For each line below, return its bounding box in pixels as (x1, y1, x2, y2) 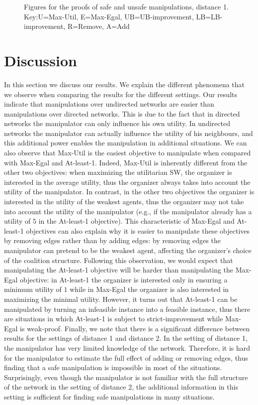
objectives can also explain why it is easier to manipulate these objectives (26, 225, 250, 236)
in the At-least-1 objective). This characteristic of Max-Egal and (38, 216, 235, 226)
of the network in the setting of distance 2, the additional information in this (4, 382, 238, 392)
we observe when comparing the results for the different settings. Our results (4, 89, 237, 99)
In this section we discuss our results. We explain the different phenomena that (4, 79, 245, 89)
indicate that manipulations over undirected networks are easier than (4, 99, 214, 109)
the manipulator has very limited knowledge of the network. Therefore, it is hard (4, 342, 251, 353)
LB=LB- (196, 11, 223, 21)
